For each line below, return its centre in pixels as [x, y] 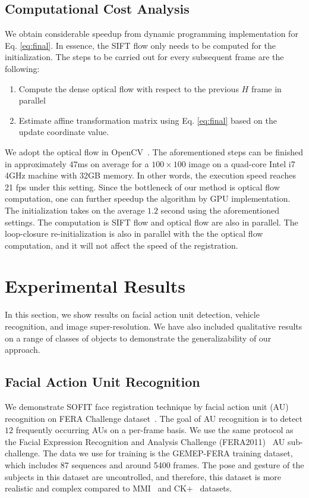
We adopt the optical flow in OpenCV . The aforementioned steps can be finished [154, 151]
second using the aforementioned [220, 210]
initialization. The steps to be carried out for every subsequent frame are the [144, 57]
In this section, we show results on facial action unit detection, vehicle [132, 314]
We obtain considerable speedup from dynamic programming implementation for [152, 34]
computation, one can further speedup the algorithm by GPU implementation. [148, 198]
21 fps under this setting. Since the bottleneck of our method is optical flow [142, 187]
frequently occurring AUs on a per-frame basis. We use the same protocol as [154, 430]
